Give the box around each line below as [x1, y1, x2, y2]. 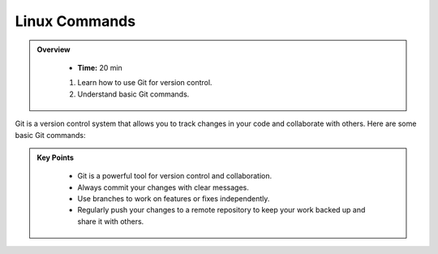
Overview [36, 45, 71, 54]
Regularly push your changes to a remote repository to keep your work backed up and [77, 205, 366, 215]
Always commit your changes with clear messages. [77, 183, 249, 192]
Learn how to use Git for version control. [77, 78, 213, 88]
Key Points [36, 153, 75, 162]
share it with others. [77, 216, 144, 226]
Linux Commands [15, 12, 136, 30]
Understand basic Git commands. [77, 89, 190, 99]
